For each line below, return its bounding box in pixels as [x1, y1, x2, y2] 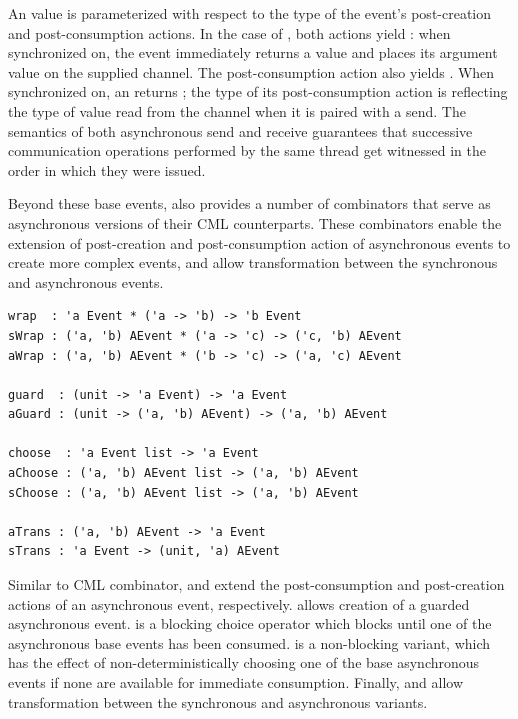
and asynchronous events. [8, 271, 164, 292]
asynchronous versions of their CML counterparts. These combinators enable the [8, 212, 502, 233]
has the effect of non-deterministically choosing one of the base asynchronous [8, 652, 480, 673]
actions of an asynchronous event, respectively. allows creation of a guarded [8, 593, 470, 614]
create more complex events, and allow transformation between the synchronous [8, 252, 498, 273]
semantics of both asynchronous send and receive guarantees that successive [8, 120, 473, 141]
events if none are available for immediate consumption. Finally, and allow [8, 672, 464, 692]
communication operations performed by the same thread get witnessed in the [8, 140, 487, 161]
